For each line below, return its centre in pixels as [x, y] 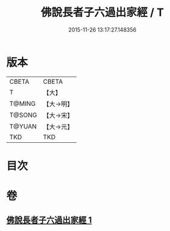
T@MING [23, 103]
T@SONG [23, 115]
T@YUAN [23, 126]
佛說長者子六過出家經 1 [49, 220]
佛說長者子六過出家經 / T [102, 12]
